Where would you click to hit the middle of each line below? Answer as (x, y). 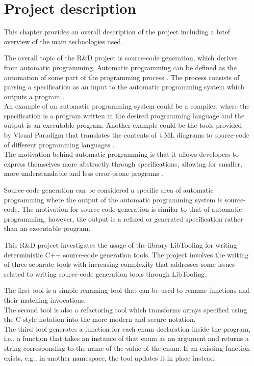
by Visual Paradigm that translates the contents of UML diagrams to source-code (127, 135)
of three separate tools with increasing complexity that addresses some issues (120, 264)
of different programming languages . (59, 144)
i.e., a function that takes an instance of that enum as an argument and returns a (126, 338)
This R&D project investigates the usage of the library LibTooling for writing (121, 245)
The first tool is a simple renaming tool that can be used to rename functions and (127, 290)
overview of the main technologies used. (63, 41)
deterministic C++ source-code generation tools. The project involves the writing (126, 254)
